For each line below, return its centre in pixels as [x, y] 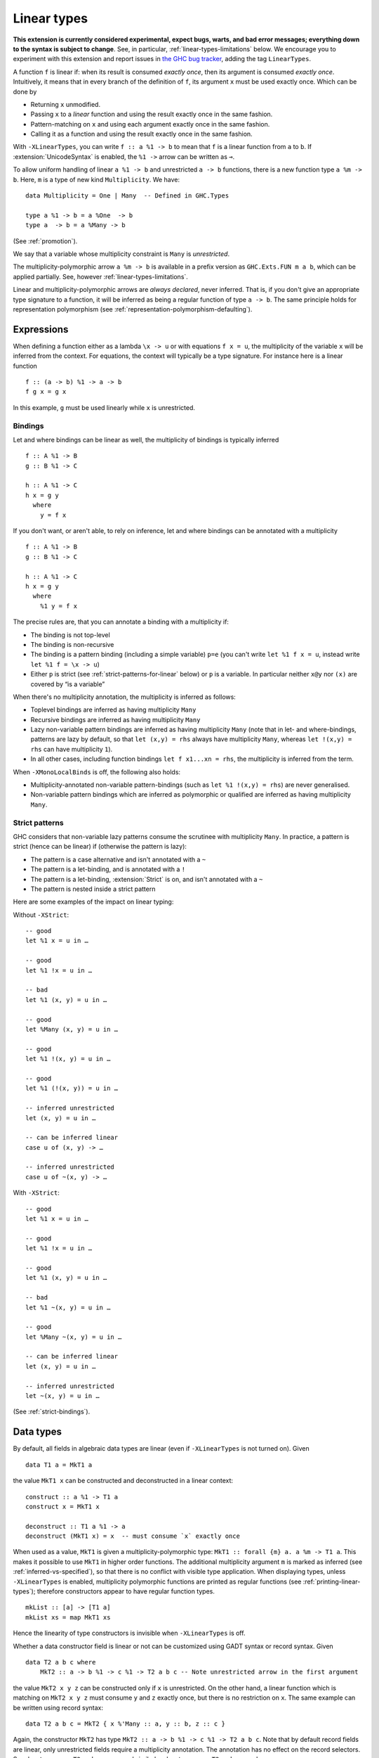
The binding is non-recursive [72, 644]
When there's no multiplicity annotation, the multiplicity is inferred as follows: [125, 697]
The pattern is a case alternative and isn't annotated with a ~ [118, 859]
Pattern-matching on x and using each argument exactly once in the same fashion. [150, 124]
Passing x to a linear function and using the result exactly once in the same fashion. [152, 114]
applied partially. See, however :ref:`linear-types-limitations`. [101, 276]
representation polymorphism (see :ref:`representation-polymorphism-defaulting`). [133, 309]
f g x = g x [46, 392]
